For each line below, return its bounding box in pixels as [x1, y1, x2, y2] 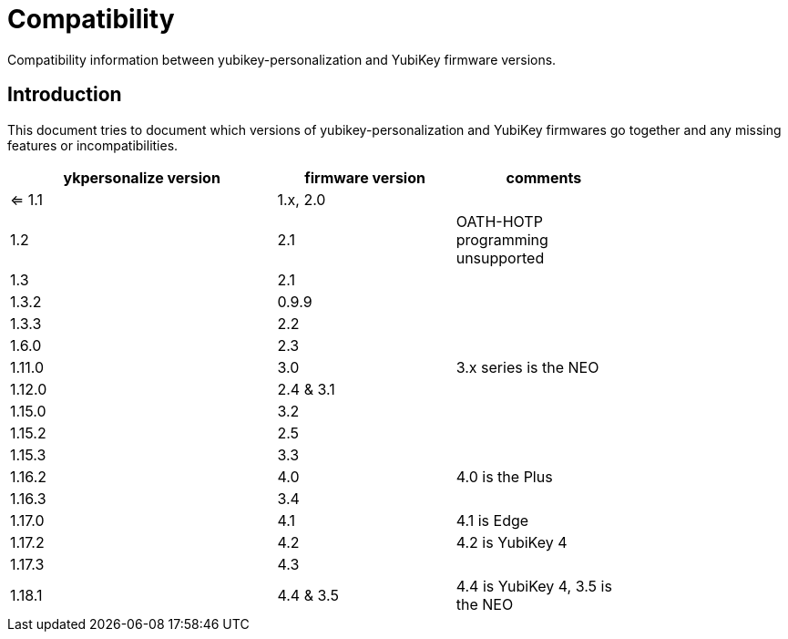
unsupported [455, 248, 545, 267]
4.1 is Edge [455, 510, 529, 530]
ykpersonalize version [63, 168, 220, 187]
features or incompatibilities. [7, 137, 179, 153]
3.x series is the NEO [455, 357, 599, 376]
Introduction [7, 83, 122, 107]
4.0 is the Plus [455, 467, 553, 486]
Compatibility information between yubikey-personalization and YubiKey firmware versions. [7, 51, 557, 67]
